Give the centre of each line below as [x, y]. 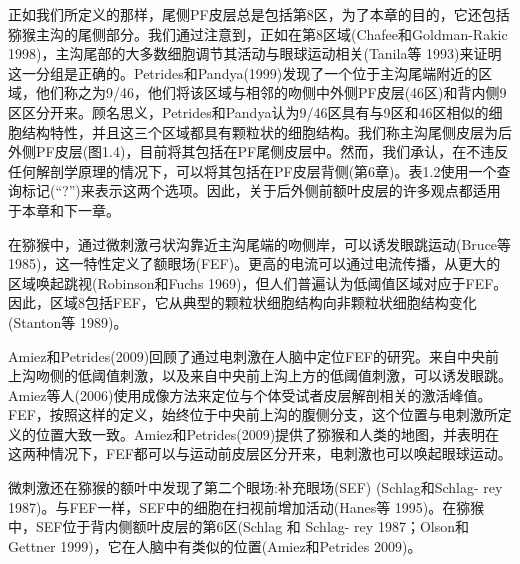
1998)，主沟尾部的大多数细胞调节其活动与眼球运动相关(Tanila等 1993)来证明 [255, 53]
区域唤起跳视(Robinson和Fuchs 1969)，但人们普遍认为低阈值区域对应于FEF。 [258, 282]
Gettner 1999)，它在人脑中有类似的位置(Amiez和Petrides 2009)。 [215, 545]
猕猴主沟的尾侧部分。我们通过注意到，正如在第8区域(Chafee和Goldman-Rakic [258, 33]
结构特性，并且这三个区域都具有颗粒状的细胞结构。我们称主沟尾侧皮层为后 [266, 131]
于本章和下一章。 [64, 209]
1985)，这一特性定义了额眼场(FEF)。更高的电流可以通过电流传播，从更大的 [254, 263]
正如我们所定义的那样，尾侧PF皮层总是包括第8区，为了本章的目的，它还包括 [259, 14]
